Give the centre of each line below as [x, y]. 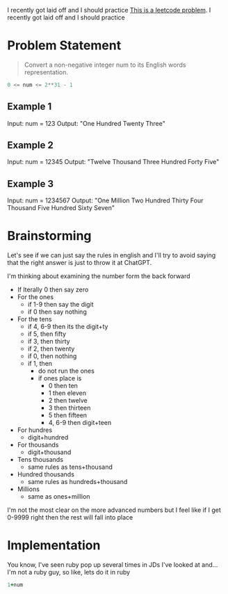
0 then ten [63, 386]
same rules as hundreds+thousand [78, 482]
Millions [28, 489]
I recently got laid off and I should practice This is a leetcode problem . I [109, 10]
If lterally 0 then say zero [53, 290]
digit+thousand [49, 452]
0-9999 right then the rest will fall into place [70, 517]
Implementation [54, 546]
